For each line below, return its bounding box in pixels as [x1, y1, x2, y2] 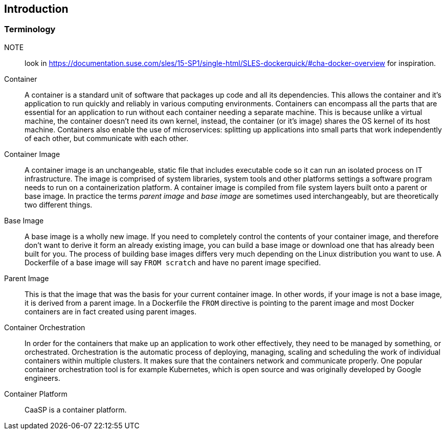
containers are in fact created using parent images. [25, 307, 196, 316]
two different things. [25, 200, 93, 209]
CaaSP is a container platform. [25, 405, 127, 414]
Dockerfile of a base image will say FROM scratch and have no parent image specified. [25, 258, 321, 267]
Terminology [4, 24, 56, 35]
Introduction [4, 3, 69, 15]
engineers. [25, 373, 60, 382]
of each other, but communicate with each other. [25, 133, 189, 143]
